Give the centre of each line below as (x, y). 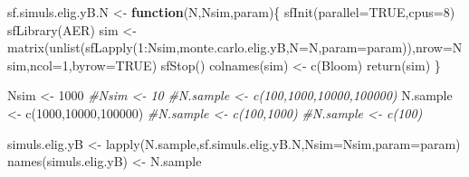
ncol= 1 (49, 65)
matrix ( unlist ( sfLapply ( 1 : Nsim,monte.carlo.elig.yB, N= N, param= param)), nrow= (230, 47)
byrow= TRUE (112, 65)
